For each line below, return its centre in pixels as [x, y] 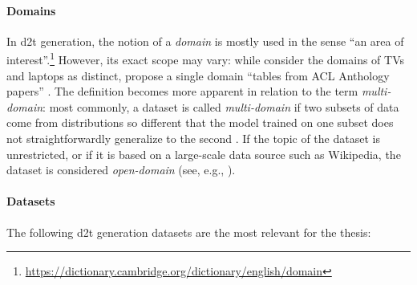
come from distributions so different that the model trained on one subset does [200, 122]
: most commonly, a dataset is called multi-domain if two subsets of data [221, 106]
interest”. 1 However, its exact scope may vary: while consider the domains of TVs [206, 59]
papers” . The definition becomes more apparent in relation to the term [182, 91]
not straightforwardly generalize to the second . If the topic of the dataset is [193, 138]
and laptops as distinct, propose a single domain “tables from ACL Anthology [198, 75]
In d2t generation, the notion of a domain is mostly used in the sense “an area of [205, 41]
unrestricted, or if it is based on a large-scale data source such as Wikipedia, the [204, 154]
